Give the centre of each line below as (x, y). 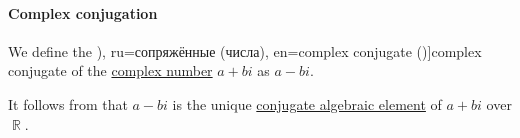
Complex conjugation (83, 12)
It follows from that (68, 103)
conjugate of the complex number (110, 70)
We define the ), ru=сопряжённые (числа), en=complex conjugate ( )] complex (245, 50)
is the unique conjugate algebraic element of (307, 103)
